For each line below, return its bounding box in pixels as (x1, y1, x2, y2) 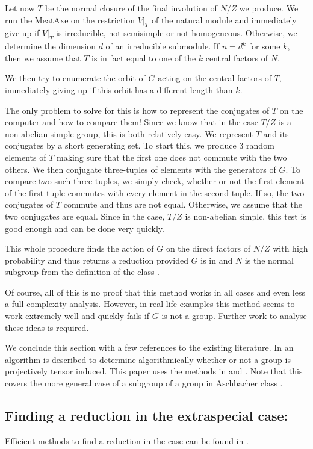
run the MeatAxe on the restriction (5, 13, 135, 26)
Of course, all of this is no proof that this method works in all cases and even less (5, 285, 305, 298)
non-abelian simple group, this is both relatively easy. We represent (5, 127, 253, 140)
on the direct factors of (166, 242, 251, 255)
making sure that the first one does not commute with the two (57, 150, 287, 163)
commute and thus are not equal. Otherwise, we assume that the (63, 198, 302, 211)
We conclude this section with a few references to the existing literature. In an (5, 341, 294, 354)
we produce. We (239, 2, 299, 14)
